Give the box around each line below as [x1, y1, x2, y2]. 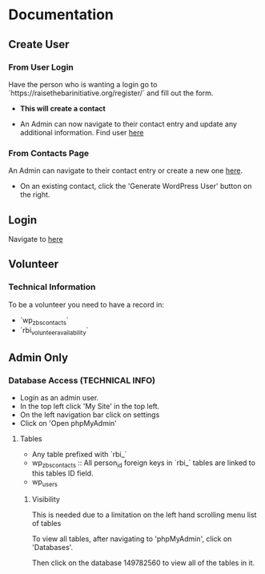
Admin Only [8, 351, 69, 364]
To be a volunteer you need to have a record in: [8, 299, 165, 309]
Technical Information [8, 282, 96, 293]
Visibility [31, 494, 60, 504]
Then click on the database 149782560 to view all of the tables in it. [31, 558, 255, 568]
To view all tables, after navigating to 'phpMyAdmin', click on [31, 534, 232, 544]
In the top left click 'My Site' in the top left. [19, 401, 160, 411]
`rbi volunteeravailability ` [19, 326, 89, 337]
